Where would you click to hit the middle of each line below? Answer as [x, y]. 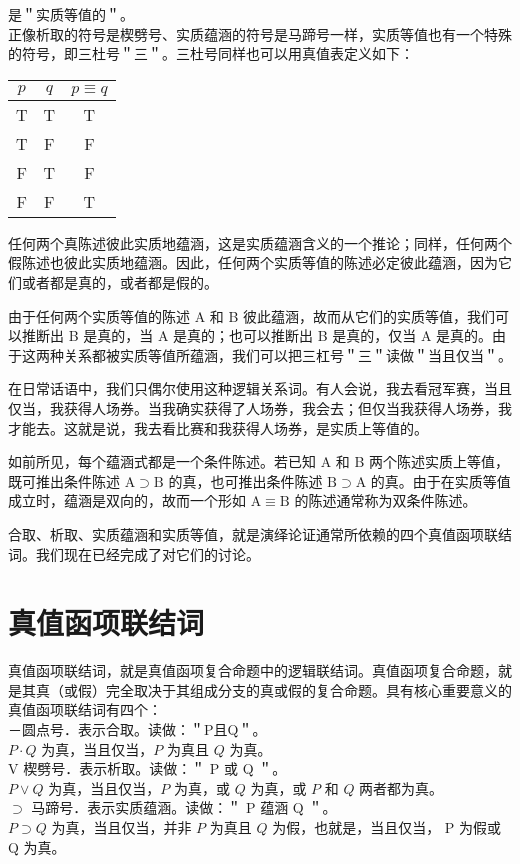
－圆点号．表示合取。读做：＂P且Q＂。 [137, 729]
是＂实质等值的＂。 [71, 14]
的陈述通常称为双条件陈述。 [385, 500]
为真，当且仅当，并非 [121, 826]
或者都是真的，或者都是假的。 [119, 281]
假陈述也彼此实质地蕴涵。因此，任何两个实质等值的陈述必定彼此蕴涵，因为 [253, 262]
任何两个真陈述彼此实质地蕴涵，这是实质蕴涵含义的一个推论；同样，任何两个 [260, 242]
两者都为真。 [401, 787]
